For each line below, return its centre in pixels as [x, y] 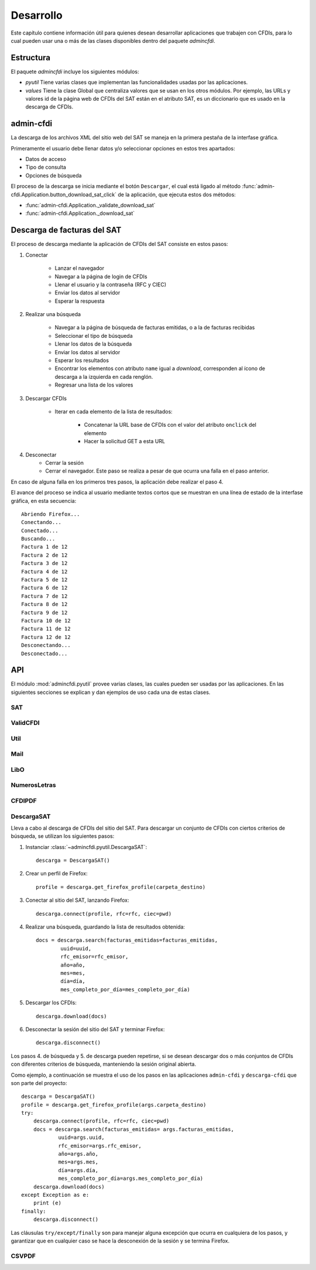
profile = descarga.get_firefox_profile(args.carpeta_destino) [114, 1105]
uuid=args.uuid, [81, 1138]
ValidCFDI [25, 723]
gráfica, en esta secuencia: [44, 501]
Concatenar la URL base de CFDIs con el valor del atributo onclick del [170, 425]
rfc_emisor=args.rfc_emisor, [100, 1146]
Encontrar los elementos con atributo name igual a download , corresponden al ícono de [160, 368]
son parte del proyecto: [39, 1083]
